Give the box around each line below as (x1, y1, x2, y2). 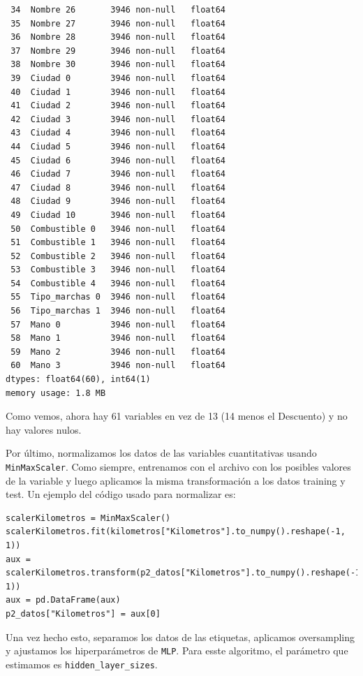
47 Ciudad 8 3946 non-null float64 (10, 182, 225, 193)
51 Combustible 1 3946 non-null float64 (10, 237, 225, 248)
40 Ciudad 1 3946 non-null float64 (10, 87, 225, 97)
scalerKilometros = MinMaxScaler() (6, 513, 171, 523)
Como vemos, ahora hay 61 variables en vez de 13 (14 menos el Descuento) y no (6, 409, 348, 423)
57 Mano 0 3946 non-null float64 (10, 319, 225, 330)
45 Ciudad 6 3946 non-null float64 (10, 155, 225, 166)
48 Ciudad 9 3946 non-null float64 (10, 196, 225, 207)
